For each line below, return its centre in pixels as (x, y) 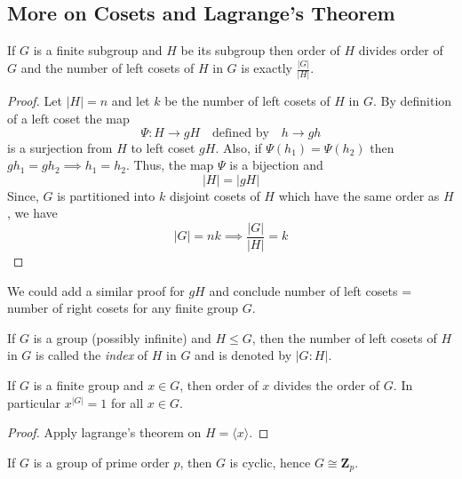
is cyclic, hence (270, 462)
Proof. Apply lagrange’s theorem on (104, 432)
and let (131, 101)
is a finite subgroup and (98, 50)
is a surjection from (60, 147)
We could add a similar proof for (96, 290)
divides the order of (327, 385)
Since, (23, 195)
